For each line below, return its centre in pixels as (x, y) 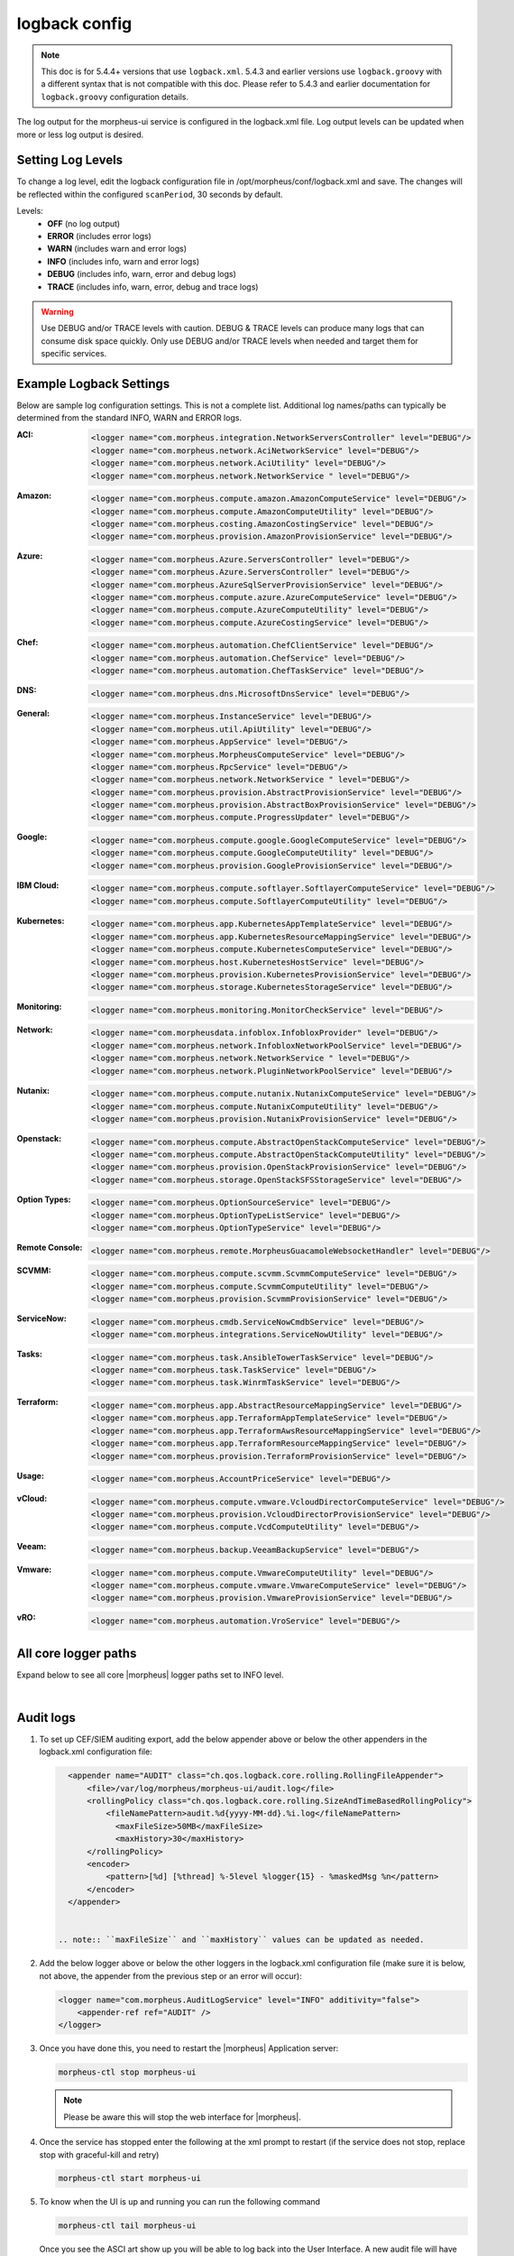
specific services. (74, 354)
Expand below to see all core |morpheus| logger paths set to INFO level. (150, 1675)
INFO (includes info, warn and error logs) (124, 261)
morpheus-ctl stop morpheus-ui (128, 2072)
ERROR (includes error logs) (100, 236)
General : (33, 713)
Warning (57, 311)
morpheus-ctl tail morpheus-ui (128, 2226)
